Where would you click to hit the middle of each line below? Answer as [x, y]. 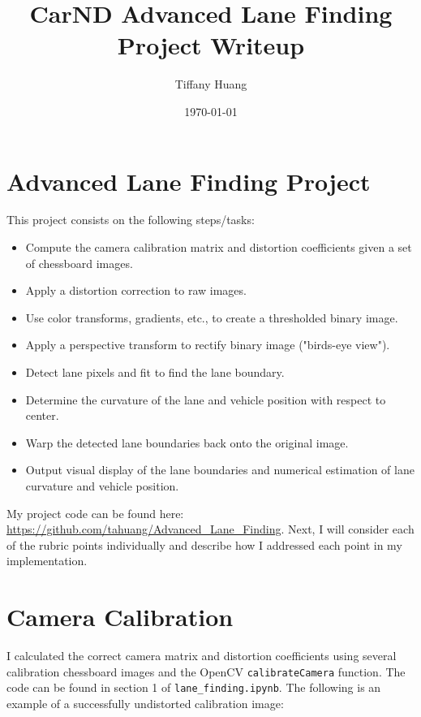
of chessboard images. [79, 263]
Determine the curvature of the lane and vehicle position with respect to [206, 399]
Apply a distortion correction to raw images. [136, 290]
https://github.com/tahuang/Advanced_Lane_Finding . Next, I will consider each [210, 529]
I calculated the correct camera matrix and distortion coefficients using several [202, 656]
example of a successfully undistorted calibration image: [145, 703]
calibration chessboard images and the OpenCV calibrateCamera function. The [206, 671]
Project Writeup [211, 45]
